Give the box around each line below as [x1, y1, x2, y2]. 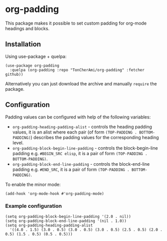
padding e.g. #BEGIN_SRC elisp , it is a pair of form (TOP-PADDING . [12, 150, 148, 156]
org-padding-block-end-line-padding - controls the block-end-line [12, 161, 150, 167]
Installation [5, 40, 41, 49]
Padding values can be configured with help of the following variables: [5, 114, 151, 120]
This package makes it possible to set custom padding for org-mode [5, 20, 147, 26]
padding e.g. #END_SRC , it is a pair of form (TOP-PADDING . [12, 166, 129, 172]
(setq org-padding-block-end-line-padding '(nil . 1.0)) [5, 218, 127, 223]
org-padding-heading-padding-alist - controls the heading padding [12, 124, 152, 130]
